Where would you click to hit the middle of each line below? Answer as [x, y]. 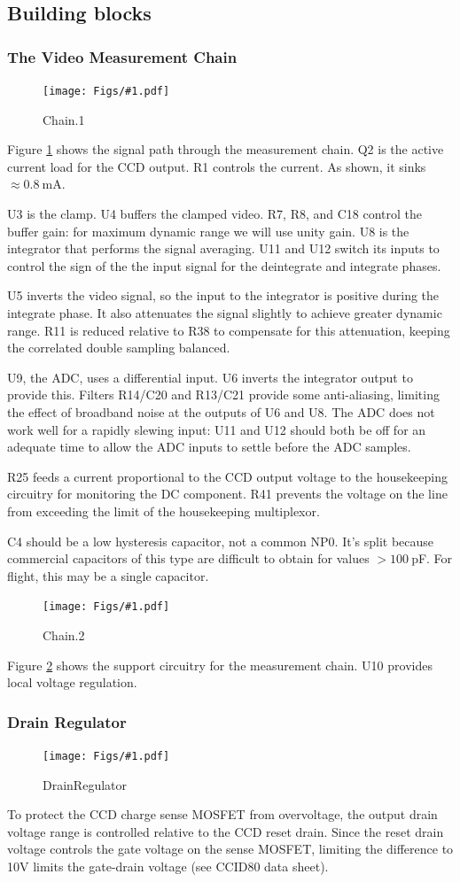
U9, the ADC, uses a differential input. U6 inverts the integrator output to [210, 377]
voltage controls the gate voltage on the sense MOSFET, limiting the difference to [230, 849]
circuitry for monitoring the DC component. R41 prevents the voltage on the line [227, 494]
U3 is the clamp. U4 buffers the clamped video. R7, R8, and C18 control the [215, 214]
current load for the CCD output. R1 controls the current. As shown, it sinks [217, 166]
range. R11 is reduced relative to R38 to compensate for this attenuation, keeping [229, 330]
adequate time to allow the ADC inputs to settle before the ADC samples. [209, 447]
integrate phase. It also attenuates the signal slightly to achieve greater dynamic [225, 313]
